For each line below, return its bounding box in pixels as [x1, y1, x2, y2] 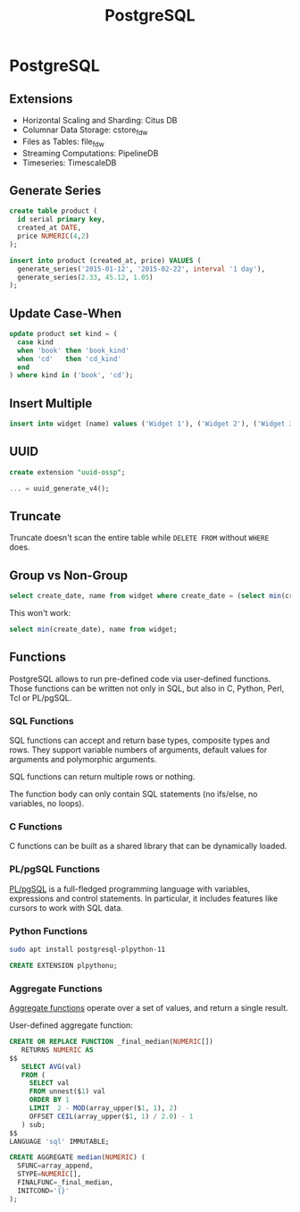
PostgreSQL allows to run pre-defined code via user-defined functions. [9, 673, 271, 684]
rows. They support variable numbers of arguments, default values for [9, 745, 268, 755]
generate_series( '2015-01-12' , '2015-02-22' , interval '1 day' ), [17, 265, 266, 274]
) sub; [21, 1120, 46, 1129]
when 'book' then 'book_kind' [17, 346, 129, 355]
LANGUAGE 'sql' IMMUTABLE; [9, 1137, 110, 1146]
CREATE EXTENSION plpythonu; [9, 961, 118, 970]
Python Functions [9, 924, 87, 937]
